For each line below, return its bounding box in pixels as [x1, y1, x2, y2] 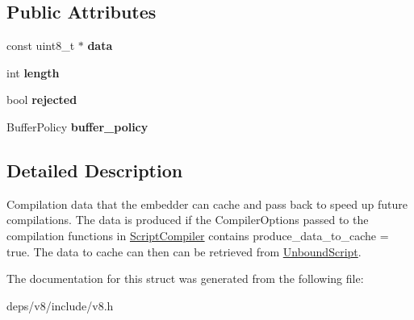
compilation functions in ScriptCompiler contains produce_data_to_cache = [6, 226, 389, 243]
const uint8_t [6, 37, 75, 54]
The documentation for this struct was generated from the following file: [6, 270, 364, 287]
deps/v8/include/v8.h [6, 297, 114, 314]
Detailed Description [6, 157, 183, 182]
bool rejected [6, 91, 77, 108]
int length [6, 64, 60, 81]
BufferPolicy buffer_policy [6, 118, 148, 135]
